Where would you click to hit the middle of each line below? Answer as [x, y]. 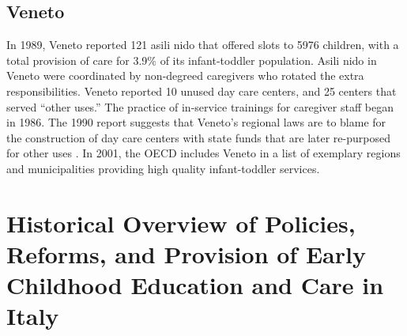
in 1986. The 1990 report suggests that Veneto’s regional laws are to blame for [196, 122]
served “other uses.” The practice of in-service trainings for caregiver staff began [200, 106]
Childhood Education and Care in [195, 285]
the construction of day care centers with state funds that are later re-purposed [198, 137]
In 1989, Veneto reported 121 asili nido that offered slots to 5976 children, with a [203, 45]
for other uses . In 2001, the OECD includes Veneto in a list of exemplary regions [203, 153]
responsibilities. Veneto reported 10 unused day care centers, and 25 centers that [202, 91]
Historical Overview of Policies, [181, 223]
